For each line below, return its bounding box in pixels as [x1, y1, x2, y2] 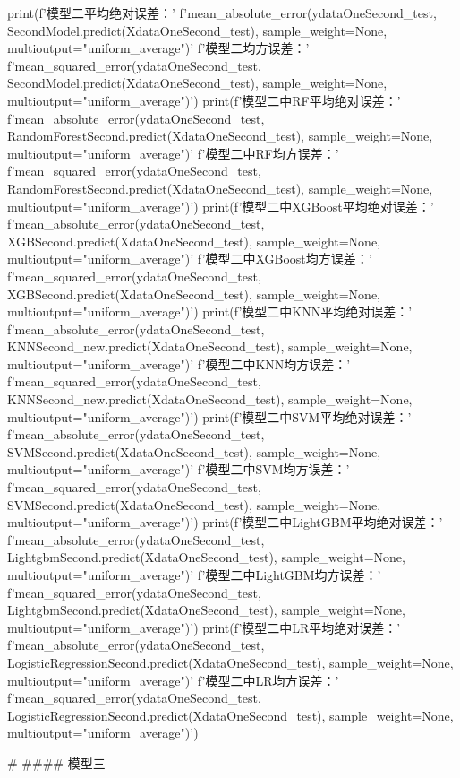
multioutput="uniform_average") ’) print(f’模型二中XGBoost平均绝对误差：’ [7, 196, 434, 215]
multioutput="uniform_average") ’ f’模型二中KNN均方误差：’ [7, 354, 351, 373]
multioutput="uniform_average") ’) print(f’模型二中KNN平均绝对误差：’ [7, 302, 413, 321]
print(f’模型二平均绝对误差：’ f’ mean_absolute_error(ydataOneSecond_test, [7, 4, 437, 22]
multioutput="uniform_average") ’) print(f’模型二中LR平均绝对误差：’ [7, 618, 401, 636]
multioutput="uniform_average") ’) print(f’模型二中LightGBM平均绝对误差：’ [7, 513, 443, 532]
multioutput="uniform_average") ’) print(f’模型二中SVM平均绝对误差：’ [7, 407, 412, 426]
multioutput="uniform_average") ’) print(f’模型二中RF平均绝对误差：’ [7, 91, 401, 109]
